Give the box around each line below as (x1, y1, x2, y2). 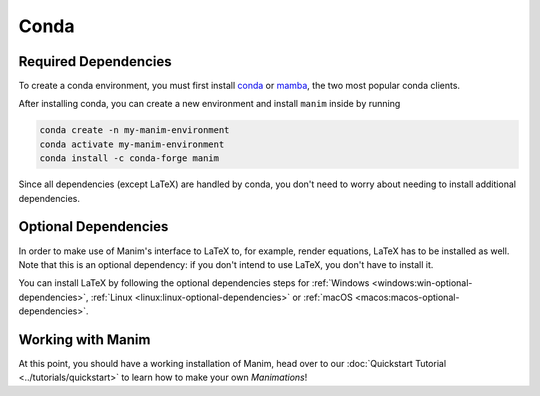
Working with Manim (18, 331, 151, 348)
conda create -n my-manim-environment (39, 125, 230, 136)
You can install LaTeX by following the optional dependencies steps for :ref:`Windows (18, 277, 370, 289)
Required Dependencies (18, 53, 172, 70)
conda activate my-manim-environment (39, 138, 225, 150)
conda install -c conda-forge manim (39, 153, 220, 164)
